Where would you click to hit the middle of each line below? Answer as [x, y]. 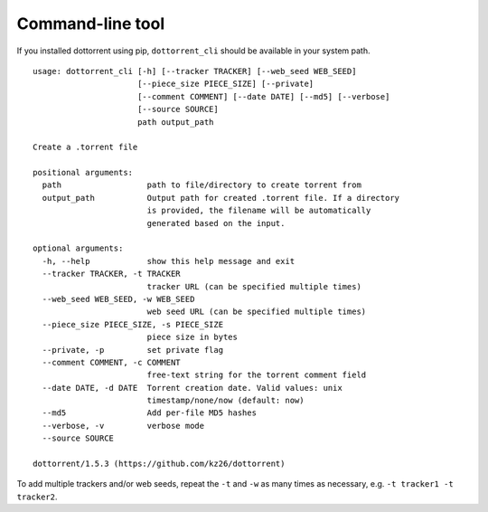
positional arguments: [83, 173]
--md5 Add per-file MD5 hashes [150, 413]
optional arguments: [78, 248]
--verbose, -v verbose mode [123, 426]
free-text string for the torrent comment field [257, 375]
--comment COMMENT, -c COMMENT [111, 362]
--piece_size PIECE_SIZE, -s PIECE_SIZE [133, 324]
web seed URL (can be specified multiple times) [257, 312]
